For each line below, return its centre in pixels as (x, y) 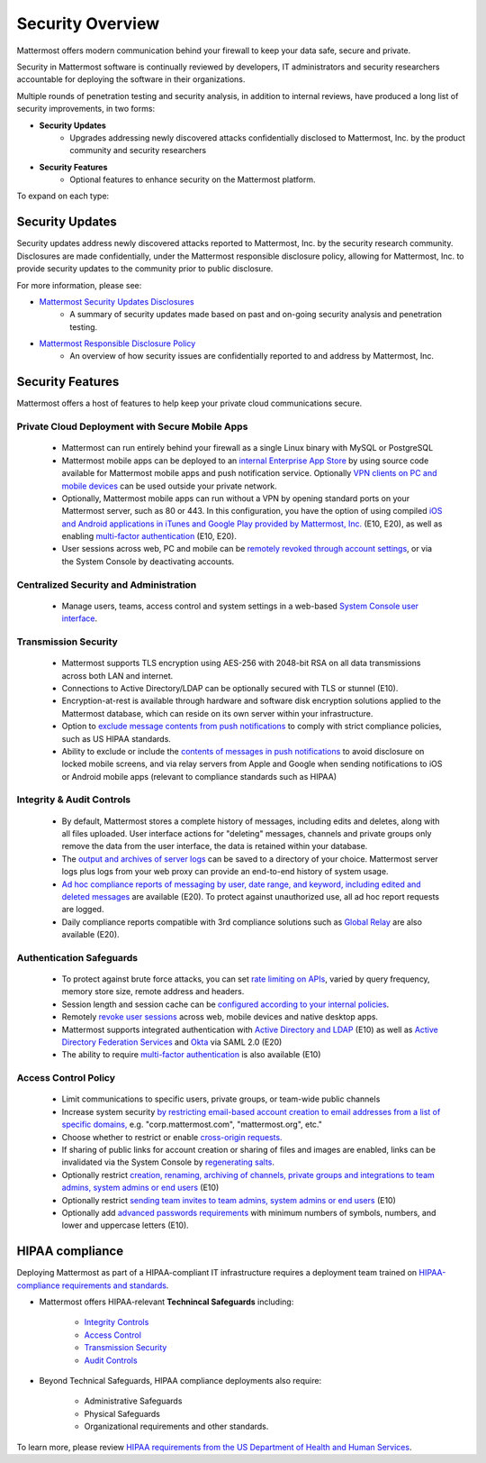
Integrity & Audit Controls (74, 800)
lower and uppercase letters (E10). (125, 1225)
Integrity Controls (117, 1322)
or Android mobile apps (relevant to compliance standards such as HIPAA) (199, 776)
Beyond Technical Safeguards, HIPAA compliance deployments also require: (180, 1380)
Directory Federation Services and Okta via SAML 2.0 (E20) (172, 1042)
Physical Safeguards (122, 1413)
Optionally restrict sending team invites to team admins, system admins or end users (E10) (229, 1200)
